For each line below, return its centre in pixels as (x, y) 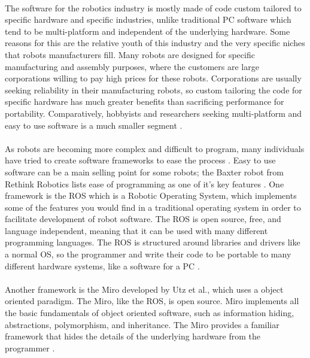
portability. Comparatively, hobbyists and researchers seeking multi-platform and (154, 113)
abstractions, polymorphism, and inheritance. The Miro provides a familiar (142, 324)
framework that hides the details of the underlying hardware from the (133, 336)
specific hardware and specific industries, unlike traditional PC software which (148, 19)
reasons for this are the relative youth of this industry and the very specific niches (155, 43)
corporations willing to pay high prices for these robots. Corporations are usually (153, 78)
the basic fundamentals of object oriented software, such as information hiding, (150, 313)
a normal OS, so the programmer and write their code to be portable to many (148, 254)
